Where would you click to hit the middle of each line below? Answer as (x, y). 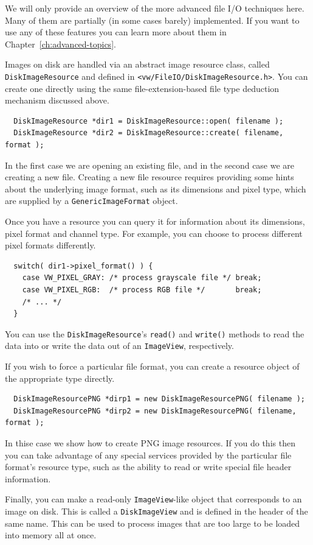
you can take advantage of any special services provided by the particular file (148, 455)
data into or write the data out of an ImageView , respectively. (119, 346)
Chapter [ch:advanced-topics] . (60, 44)
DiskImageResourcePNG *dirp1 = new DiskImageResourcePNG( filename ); (159, 399)
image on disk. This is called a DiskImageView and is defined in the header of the (156, 511)
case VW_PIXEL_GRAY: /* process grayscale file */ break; (142, 278)
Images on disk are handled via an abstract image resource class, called (137, 64)
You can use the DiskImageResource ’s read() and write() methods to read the (155, 333)
